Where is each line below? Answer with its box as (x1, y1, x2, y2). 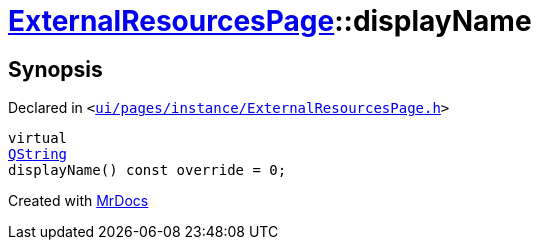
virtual (8, 130, 68, 147)
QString (8, 146, 68, 163)
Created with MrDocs (8, 192, 149, 210)
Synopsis (8, 56, 103, 82)
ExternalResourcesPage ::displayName (8, 4, 532, 38)
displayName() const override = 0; (8, 162, 287, 179)
